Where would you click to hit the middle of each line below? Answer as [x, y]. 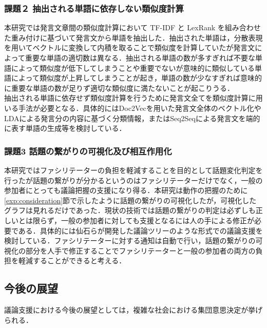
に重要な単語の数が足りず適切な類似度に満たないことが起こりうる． [119, 88]
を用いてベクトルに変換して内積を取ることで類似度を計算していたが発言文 [130, 47]
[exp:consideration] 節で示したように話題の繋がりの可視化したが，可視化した [130, 200]
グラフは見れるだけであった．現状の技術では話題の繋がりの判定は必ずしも [130, 210]
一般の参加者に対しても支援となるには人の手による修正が [158, 220]
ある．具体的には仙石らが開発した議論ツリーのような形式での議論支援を [140, 230]
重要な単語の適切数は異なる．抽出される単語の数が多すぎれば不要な [140, 57]
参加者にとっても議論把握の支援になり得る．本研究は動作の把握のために [126, 190]
